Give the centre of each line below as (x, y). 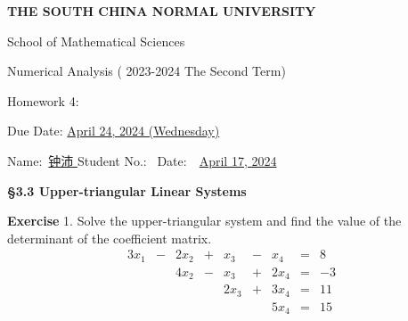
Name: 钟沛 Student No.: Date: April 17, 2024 (142, 160)
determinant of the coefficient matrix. (110, 238)
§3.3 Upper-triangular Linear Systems (127, 190)
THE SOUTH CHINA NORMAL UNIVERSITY (162, 11)
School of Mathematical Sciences (96, 41)
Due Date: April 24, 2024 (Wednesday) (114, 131)
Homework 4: (43, 100)
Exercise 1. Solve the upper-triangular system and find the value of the (204, 221)
